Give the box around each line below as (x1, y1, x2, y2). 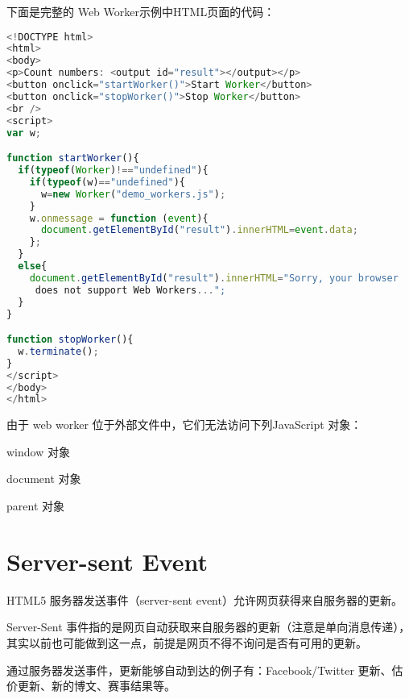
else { (18, 260, 48, 272)
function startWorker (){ (6, 152, 139, 164)
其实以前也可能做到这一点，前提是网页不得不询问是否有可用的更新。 (6, 634, 367, 651)
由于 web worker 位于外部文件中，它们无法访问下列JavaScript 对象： (6, 416, 362, 433)
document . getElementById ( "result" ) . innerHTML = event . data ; (40, 224, 358, 236)
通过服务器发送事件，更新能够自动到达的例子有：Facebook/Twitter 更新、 (6, 661, 392, 678)
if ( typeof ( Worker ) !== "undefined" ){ (18, 164, 209, 176)
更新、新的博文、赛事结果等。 (17, 677, 176, 694)
